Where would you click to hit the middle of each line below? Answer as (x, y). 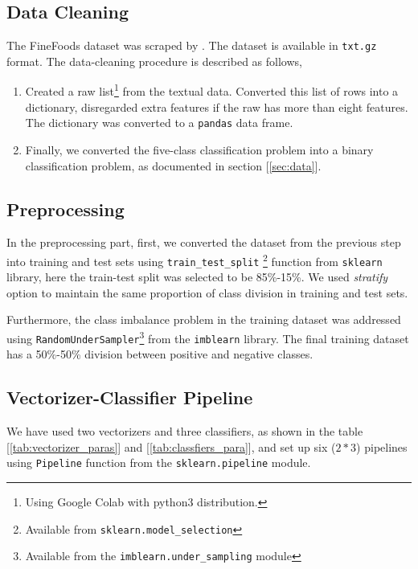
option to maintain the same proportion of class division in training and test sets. (207, 292)
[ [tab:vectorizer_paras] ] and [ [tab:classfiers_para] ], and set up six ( (171, 446)
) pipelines (382, 446)
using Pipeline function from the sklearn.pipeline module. (159, 463)
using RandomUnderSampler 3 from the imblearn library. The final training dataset (208, 337)
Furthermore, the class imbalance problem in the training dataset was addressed (204, 319)
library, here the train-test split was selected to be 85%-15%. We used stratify (197, 277)
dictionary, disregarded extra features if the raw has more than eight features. (217, 106)
